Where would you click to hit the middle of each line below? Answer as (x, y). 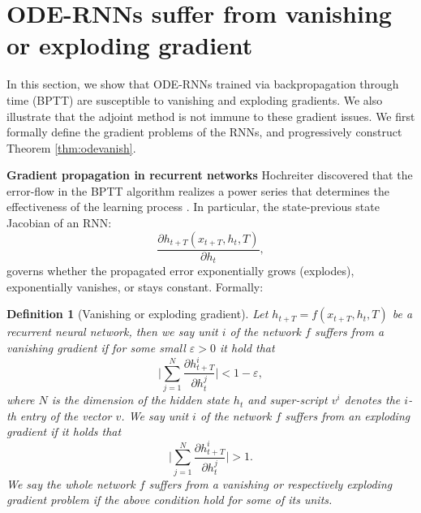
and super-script (288, 400)
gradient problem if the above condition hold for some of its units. (170, 500)
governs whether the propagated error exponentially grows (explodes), (180, 271)
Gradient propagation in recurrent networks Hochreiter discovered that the (210, 175)
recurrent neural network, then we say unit (112, 332)
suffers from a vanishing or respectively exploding (271, 483)
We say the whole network (71, 483)
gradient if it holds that (64, 431)
